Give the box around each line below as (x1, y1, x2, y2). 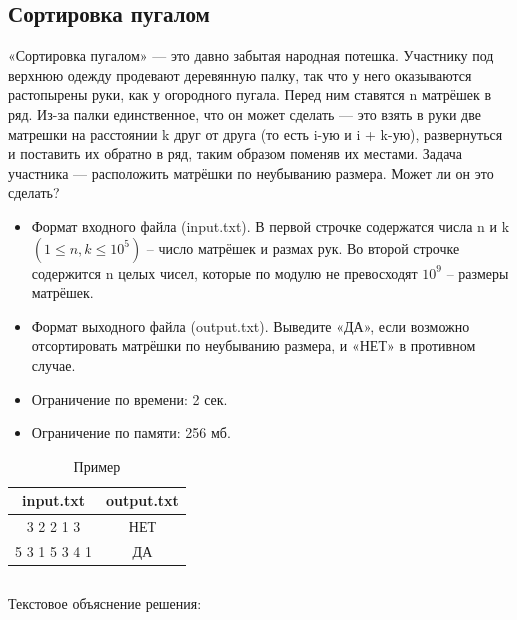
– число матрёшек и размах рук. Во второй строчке (146, 237, 460, 258)
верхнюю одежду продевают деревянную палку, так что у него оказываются (8, 64, 472, 85)
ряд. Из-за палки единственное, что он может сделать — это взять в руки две (8, 103, 481, 124)
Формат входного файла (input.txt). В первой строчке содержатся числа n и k (31, 215, 510, 236)
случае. (31, 354, 76, 375)
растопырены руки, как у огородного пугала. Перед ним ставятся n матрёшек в (8, 84, 492, 105)
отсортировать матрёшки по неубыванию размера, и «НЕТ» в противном (31, 335, 476, 356)
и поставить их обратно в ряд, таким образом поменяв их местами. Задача (8, 143, 463, 164)
